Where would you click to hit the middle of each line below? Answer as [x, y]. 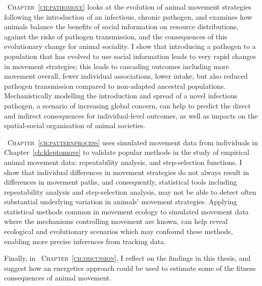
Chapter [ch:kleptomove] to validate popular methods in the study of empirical [127, 152]
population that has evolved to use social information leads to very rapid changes [130, 56]
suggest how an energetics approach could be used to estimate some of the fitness [130, 268]
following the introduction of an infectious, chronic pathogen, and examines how [128, 16]
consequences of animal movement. [58, 278]
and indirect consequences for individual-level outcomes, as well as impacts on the [131, 115]
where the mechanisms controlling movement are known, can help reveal [116, 221]
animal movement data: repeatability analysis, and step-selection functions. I [123, 162]
